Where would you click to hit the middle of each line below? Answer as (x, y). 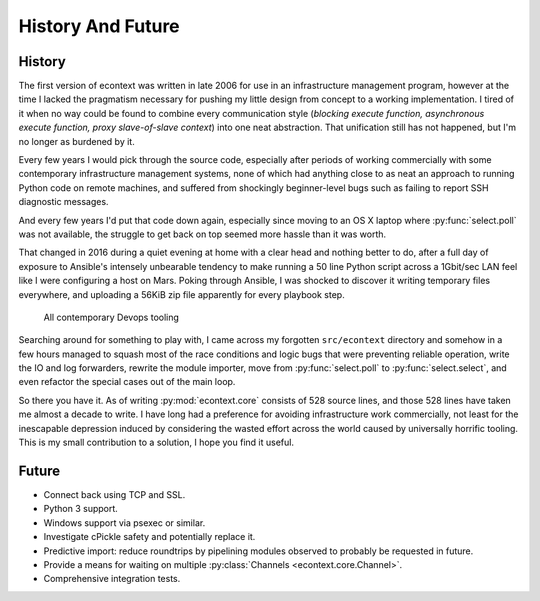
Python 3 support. (81, 509)
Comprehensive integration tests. (112, 579)
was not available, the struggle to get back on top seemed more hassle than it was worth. (202, 234)
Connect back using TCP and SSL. (114, 494)
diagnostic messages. (63, 202)
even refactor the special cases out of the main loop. (127, 382)
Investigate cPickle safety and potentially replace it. (149, 537)
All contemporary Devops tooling (111, 317)
